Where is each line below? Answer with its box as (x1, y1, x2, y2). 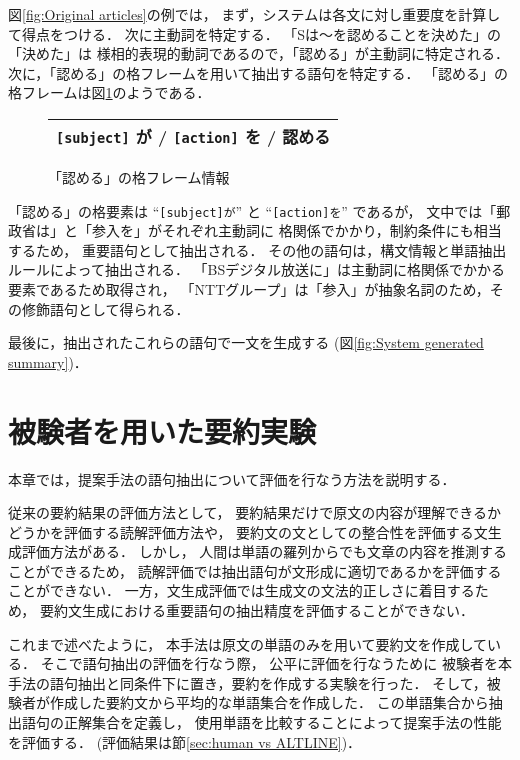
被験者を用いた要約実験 (8, 410, 317, 451)
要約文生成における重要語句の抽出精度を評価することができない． (39, 600, 474, 621)
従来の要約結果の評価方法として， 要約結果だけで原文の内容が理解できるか (8, 502, 501, 523)
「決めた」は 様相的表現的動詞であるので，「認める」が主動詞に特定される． (8, 43, 509, 64)
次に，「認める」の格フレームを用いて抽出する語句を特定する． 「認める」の (8, 62, 509, 83)
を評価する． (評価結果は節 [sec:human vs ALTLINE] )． (8, 731, 362, 752)
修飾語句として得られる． (21, 298, 190, 319)
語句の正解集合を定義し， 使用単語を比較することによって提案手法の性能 (21, 712, 502, 733)
